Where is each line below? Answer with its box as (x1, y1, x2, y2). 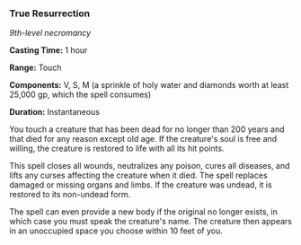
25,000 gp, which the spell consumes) (9, 89, 152, 101)
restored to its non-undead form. (9, 189, 131, 200)
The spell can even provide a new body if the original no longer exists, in (9, 206, 279, 217)
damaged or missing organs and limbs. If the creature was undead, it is (9, 179, 272, 190)
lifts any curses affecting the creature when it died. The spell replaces (9, 170, 268, 181)
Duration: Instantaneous (9, 107, 101, 118)
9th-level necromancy (9, 28, 92, 39)
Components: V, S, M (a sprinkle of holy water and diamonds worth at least (9, 80, 289, 91)
